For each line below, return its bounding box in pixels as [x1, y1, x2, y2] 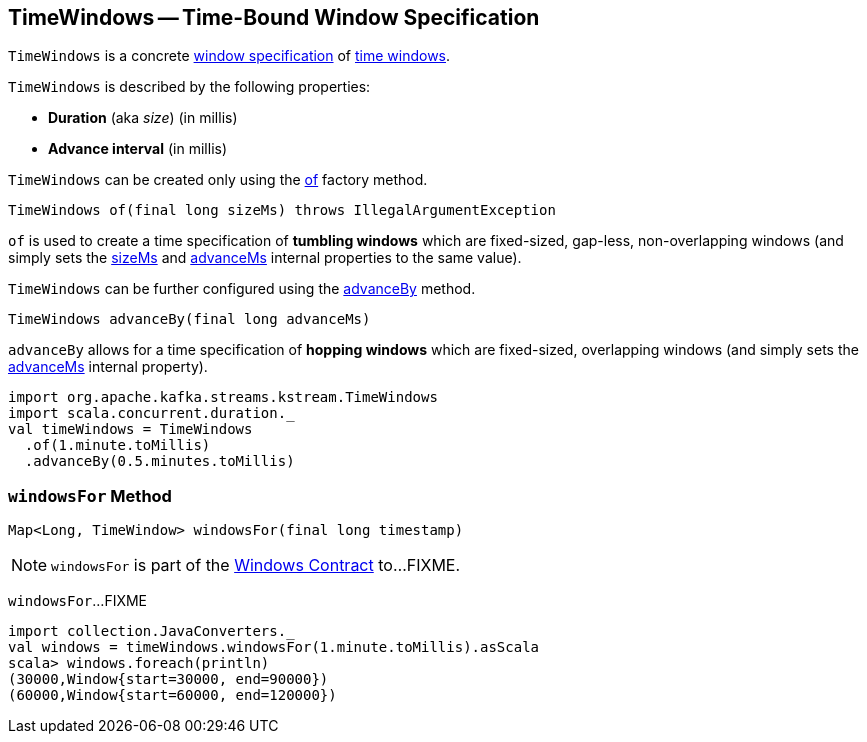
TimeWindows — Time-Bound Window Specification [8, 5, 540, 30]
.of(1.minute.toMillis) [24, 437, 211, 454]
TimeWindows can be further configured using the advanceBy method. [8, 280, 476, 298]
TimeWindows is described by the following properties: [8, 78, 371, 96]
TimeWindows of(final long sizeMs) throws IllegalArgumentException [8, 202, 556, 219]
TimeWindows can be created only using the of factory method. [8, 171, 428, 189]
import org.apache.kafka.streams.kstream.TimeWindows [8, 389, 438, 406]
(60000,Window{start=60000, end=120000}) [8, 687, 337, 704]
